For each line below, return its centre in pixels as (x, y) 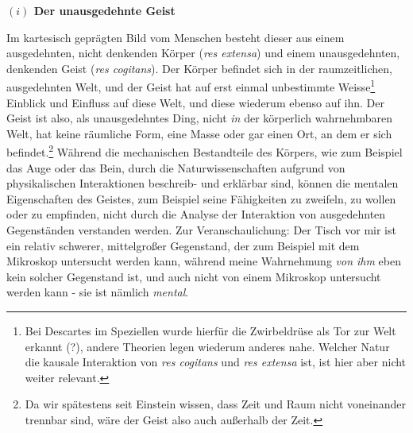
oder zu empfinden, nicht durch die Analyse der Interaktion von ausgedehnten (196, 214)
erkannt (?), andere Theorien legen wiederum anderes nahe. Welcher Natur (207, 346)
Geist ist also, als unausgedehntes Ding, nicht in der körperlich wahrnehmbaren (200, 118)
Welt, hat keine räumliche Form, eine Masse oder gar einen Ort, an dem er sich (199, 133)
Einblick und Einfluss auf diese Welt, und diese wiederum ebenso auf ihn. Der (195, 102)
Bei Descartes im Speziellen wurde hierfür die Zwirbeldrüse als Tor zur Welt (210, 331)
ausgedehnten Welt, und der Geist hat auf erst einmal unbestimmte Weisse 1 (191, 86)
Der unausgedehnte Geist (104, 10)
